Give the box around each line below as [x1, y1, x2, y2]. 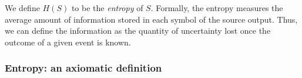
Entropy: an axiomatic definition [5, 61, 162, 75]
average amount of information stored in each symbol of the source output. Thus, [5, 13, 298, 25]
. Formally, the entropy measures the [150, 2, 283, 13]
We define [5, 2, 40, 13]
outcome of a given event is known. [5, 36, 131, 48]
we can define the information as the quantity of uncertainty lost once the [5, 24, 271, 37]
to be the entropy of [71, 2, 143, 13]
